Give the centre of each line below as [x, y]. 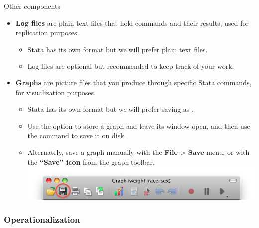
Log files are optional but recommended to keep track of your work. [131, 66]
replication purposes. [47, 33]
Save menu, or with [219, 152]
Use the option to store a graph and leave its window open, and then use [139, 125]
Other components [32, 6]
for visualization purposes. [56, 92]
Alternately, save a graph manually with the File [103, 152]
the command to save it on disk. [77, 135]
